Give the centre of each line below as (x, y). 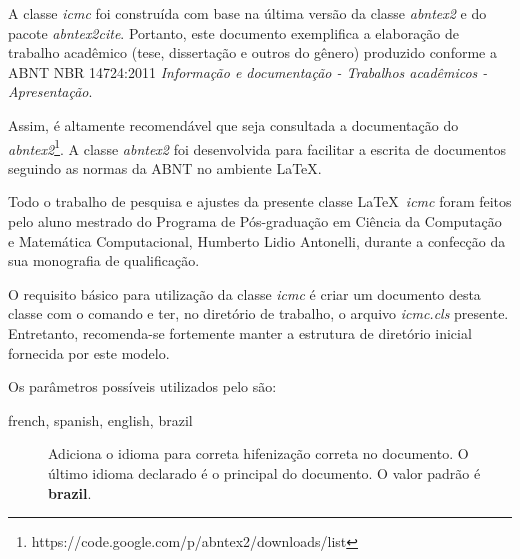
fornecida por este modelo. (89, 352)
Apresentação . (50, 91)
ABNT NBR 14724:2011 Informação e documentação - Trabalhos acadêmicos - (248, 71)
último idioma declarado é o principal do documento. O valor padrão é (264, 472)
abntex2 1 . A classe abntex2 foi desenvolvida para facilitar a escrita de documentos (257, 147)
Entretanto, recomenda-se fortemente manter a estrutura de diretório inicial (240, 332)
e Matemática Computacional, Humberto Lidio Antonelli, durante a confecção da (257, 240)
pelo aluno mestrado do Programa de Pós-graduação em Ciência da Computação (255, 221)
